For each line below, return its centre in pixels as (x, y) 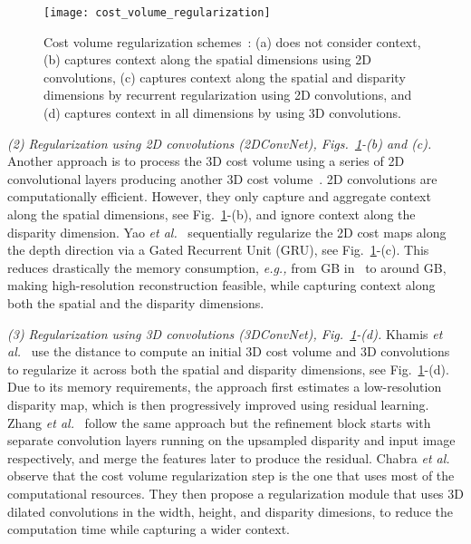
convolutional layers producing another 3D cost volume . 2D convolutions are (222, 178)
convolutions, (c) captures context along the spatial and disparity (225, 77)
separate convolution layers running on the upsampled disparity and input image (231, 440)
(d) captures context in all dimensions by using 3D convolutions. (222, 113)
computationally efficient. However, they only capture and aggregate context (219, 196)
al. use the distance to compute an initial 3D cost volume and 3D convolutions (229, 351)
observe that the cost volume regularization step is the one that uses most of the (231, 476)
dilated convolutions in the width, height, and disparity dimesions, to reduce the (230, 511)
